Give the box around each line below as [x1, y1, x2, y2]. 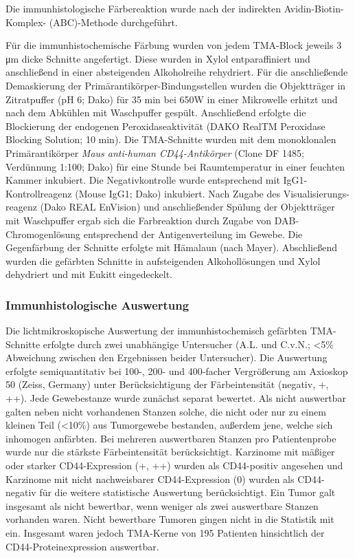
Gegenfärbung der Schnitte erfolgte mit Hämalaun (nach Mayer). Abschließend [5, 240, 337, 255]
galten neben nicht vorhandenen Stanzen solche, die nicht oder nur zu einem [5, 404, 326, 418]
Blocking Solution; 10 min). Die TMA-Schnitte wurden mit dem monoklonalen [5, 132, 336, 147]
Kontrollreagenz [5, 186, 72, 200]
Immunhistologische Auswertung [5, 296, 190, 313]
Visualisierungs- [283, 186, 350, 200]
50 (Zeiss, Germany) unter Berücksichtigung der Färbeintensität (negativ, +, [5, 377, 329, 391]
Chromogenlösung [5, 226, 81, 241]
